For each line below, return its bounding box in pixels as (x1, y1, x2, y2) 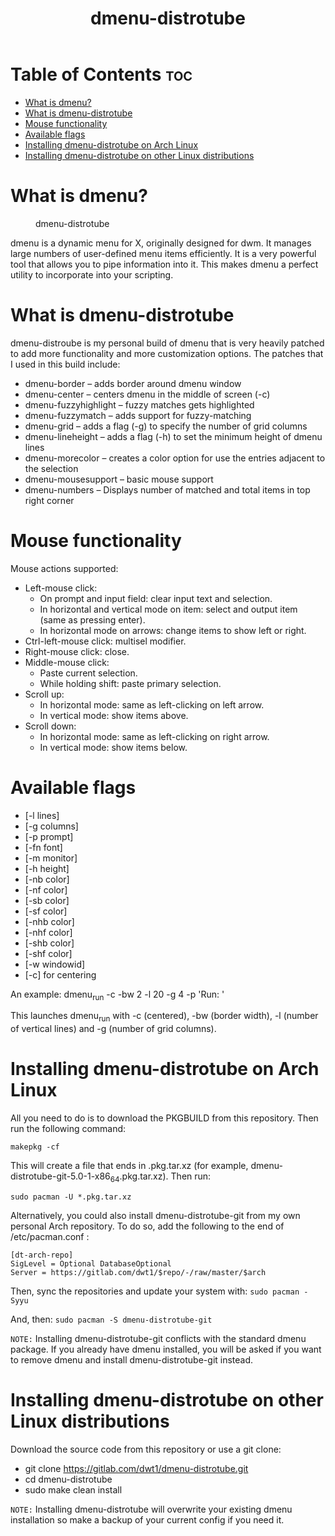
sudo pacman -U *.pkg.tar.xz (10, 1192, 132, 1202)
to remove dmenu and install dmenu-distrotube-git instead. (10, 1354, 254, 1366)
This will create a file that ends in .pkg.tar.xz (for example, (10, 1160, 249, 1172)
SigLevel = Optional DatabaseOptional (10, 1259, 172, 1269)
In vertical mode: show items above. (39, 709, 189, 721)
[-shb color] (24, 937, 75, 949)
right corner (24, 494, 75, 506)
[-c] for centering (24, 968, 97, 981)
